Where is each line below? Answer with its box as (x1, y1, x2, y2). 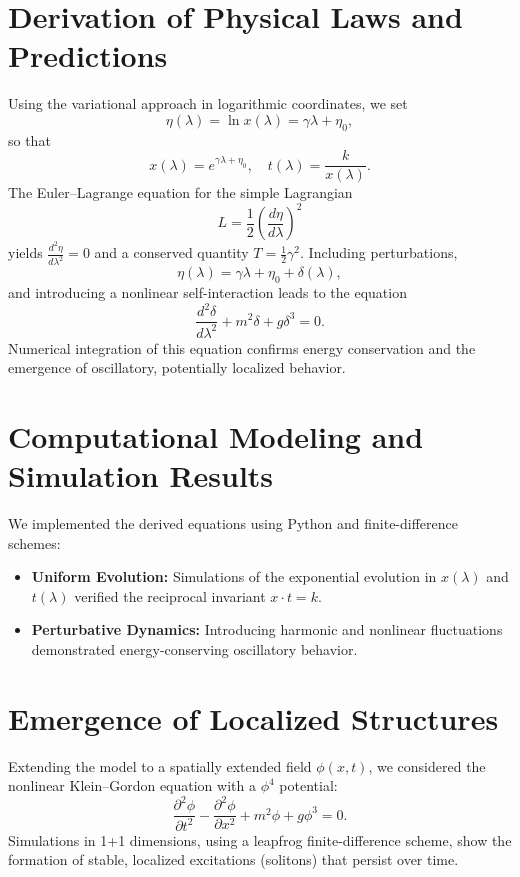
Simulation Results (8, 455, 274, 496)
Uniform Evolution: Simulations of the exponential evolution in (31, 566, 437, 587)
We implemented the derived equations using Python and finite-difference (8, 513, 459, 533)
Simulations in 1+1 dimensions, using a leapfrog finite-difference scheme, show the (8, 829, 512, 850)
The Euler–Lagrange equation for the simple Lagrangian (8, 182, 353, 203)
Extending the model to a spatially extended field (8, 755, 312, 776)
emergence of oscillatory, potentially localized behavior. (8, 357, 346, 378)
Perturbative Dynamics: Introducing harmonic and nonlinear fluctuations (31, 619, 503, 640)
